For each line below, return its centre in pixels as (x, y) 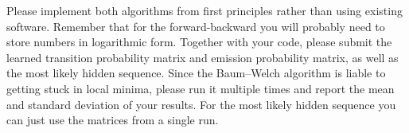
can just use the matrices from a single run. (113, 120)
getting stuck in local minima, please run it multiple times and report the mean (201, 88)
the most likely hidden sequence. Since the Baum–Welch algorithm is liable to (196, 73)
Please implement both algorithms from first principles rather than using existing (204, 10)
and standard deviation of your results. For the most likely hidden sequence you (201, 104)
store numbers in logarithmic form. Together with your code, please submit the (199, 42)
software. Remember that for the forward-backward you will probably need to (196, 26)
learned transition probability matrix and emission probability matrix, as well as (203, 57)
